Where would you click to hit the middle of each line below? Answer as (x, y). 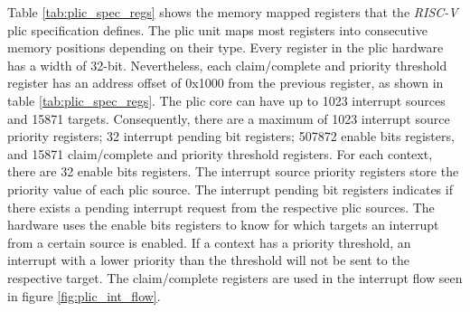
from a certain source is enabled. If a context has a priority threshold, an (209, 242)
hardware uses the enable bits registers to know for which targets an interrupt (223, 225)
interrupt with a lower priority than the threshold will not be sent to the (208, 260)
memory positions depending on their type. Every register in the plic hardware (226, 47)
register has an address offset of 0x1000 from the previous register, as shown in (226, 83)
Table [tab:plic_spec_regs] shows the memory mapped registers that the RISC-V (233, 12)
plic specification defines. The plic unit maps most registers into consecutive (217, 29)
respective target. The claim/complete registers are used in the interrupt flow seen (235, 277)
